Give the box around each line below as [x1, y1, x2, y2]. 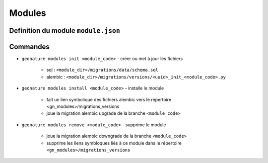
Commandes [9, 42, 50, 51]
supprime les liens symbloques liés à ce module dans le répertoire [46, 140, 182, 146]
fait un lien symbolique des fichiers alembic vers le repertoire [46, 96, 171, 102]
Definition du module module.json [9, 26, 120, 35]
